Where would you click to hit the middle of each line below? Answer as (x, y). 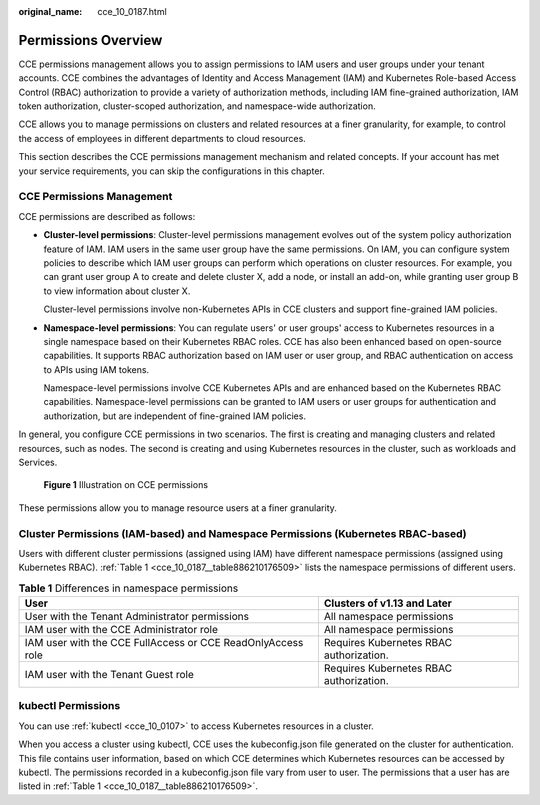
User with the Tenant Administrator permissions (137, 617)
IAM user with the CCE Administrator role (121, 630)
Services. (38, 462)
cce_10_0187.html (132, 11)
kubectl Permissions (69, 706)
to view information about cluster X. (117, 291)
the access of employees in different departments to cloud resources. (162, 138)
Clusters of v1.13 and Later (387, 603)
